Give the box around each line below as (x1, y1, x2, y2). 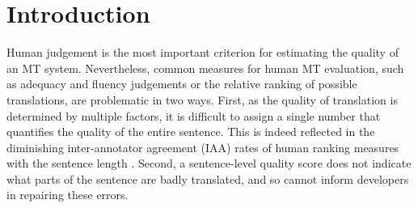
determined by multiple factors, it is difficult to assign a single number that (6, 107, 381, 124)
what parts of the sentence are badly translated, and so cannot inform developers (6, 170, 409, 187)
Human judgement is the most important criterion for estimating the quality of (6, 44, 399, 61)
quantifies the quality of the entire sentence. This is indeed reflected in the (6, 123, 375, 140)
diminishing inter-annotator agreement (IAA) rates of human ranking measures (6, 138, 399, 155)
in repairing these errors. (6, 186, 129, 203)
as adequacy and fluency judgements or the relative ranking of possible (6, 75, 357, 92)
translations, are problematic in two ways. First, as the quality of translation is (6, 91, 398, 108)
